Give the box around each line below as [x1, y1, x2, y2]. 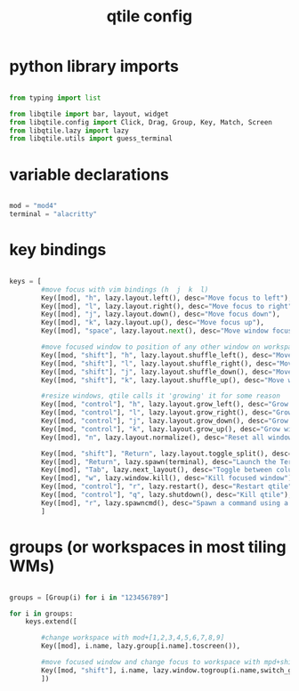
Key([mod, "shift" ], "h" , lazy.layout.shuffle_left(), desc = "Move [41, 350, 293, 359]
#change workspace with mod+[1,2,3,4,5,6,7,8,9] [41, 633, 225, 642]
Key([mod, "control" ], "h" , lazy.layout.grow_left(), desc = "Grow [41, 400, 289, 409]
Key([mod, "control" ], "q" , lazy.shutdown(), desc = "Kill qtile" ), [41, 491, 293, 500]
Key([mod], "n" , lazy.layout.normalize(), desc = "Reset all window [41, 433, 293, 442]
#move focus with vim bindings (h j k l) [41, 285, 209, 294]
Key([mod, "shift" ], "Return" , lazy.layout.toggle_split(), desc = [41, 449, 293, 458]
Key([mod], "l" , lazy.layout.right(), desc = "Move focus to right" [41, 301, 293, 310]
